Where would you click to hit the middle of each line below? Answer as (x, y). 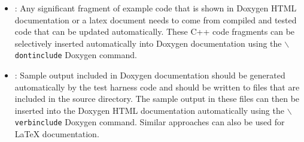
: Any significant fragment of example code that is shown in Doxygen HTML (156, 8)
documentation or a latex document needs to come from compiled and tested (156, 19)
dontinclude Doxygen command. (76, 55)
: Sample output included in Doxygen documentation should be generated (150, 75)
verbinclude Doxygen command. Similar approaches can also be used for (150, 122)
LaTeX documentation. (57, 134)
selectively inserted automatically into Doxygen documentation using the (148, 43)
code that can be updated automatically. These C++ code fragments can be (155, 31)
